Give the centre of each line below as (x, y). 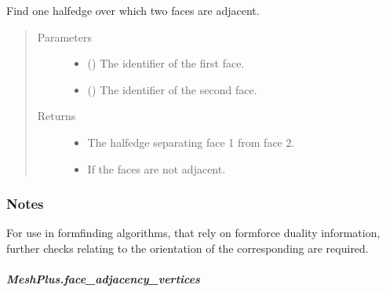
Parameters (64, 36)
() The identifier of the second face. (172, 89)
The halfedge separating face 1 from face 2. (191, 142)
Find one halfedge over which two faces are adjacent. (133, 10)
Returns (56, 116)
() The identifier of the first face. (166, 63)
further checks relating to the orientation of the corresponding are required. (188, 248)
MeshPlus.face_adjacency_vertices (103, 279)
